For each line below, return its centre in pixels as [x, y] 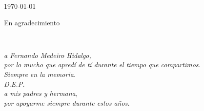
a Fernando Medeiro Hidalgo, [48, 55]
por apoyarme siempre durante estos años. [67, 102]
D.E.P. [14, 83]
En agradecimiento [32, 22]
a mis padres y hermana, [41, 93]
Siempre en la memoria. [40, 74]
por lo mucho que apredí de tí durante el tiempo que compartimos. [102, 65]
